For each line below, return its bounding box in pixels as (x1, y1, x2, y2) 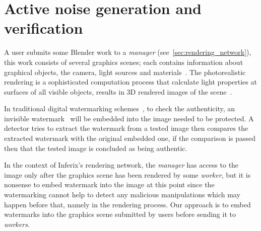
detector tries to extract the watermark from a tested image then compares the (4, 123, 248, 133)
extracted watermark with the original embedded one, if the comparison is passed (4, 133, 256, 143)
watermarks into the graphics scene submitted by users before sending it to (4, 209, 236, 219)
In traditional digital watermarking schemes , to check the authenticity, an (4, 103, 235, 114)
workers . (4, 218, 30, 229)
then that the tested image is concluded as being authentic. (4, 142, 187, 153)
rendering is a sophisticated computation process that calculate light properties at (4, 76, 257, 87)
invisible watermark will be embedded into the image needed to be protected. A (4, 113, 254, 123)
